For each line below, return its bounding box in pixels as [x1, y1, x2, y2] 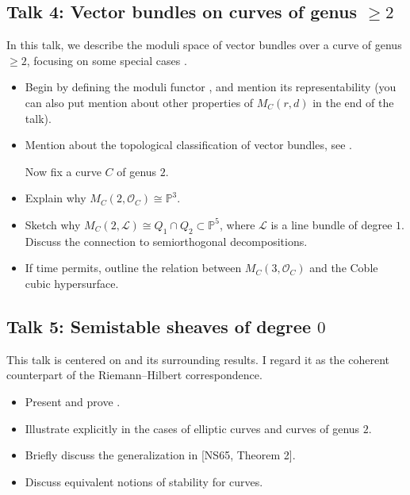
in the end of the [312, 94, 394, 110]
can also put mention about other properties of [25, 94, 254, 110]
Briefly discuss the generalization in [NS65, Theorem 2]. [25, 447, 296, 463]
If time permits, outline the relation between [25, 259, 242, 276]
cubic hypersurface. [25, 274, 119, 291]
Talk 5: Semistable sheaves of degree [6, 313, 311, 338]
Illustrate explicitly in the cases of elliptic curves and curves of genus [25, 420, 360, 436]
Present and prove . [25, 393, 121, 409]
